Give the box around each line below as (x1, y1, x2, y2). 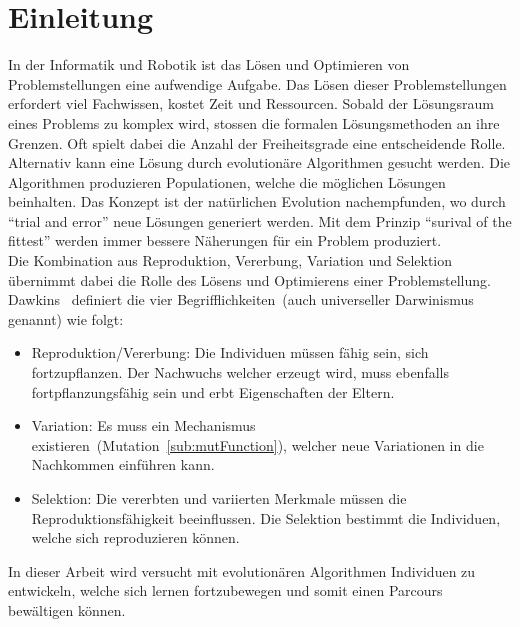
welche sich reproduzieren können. (31, 527, 240, 548)
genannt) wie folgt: (8, 308, 124, 329)
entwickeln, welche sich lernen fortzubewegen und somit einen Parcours (8, 580, 443, 601)
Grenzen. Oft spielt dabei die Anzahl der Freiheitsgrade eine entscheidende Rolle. (8, 132, 506, 153)
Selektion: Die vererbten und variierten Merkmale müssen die (31, 488, 407, 508)
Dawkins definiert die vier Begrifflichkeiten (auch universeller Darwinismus (8, 289, 474, 310)
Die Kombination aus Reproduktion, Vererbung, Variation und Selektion (8, 250, 453, 271)
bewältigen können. (8, 599, 126, 620)
